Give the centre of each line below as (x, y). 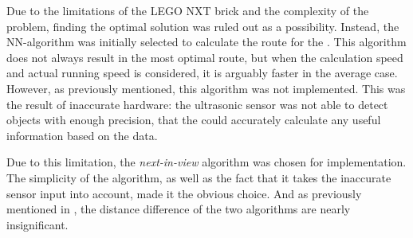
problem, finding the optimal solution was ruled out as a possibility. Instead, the (203, 26)
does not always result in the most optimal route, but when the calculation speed (205, 57)
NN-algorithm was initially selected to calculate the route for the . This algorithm (206, 42)
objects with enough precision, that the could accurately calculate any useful (194, 120)
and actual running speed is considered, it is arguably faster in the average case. (202, 73)
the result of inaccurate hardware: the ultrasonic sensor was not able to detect (197, 104)
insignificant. (37, 224)
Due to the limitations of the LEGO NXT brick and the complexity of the (188, 10)
